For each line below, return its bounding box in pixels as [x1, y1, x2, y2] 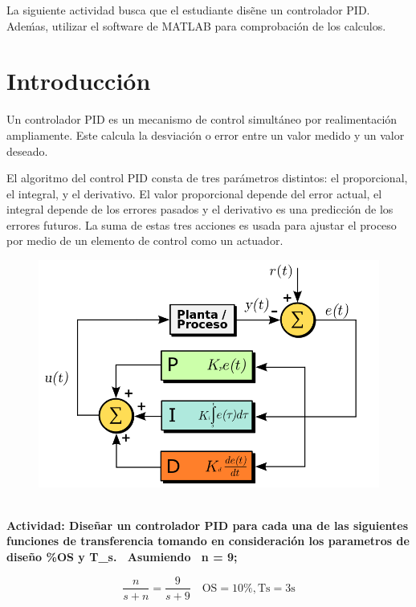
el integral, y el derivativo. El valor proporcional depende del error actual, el [6, 185, 382, 202]
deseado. [6, 142, 48, 159]
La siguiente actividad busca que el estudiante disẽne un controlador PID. [6, 2, 370, 18]
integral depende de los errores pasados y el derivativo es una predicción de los [6, 201, 394, 218]
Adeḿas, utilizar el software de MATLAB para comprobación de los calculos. [6, 17, 386, 34]
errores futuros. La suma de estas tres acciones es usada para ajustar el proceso [6, 216, 397, 233]
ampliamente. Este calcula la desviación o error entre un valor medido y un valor [6, 126, 405, 143]
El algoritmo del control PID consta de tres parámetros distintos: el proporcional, [6, 169, 408, 186]
